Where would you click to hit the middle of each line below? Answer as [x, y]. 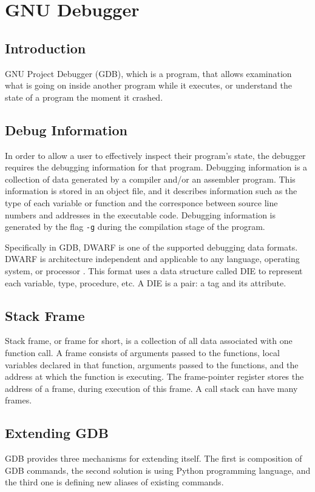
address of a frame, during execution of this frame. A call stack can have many [151, 388]
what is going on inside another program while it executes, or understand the [149, 85]
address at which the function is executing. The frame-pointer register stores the [154, 376]
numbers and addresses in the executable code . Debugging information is [140, 214]
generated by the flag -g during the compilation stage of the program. [135, 227]
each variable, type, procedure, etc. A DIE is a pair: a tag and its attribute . [146, 282]
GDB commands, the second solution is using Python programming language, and [158, 470]
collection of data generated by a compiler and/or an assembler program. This [150, 179]
